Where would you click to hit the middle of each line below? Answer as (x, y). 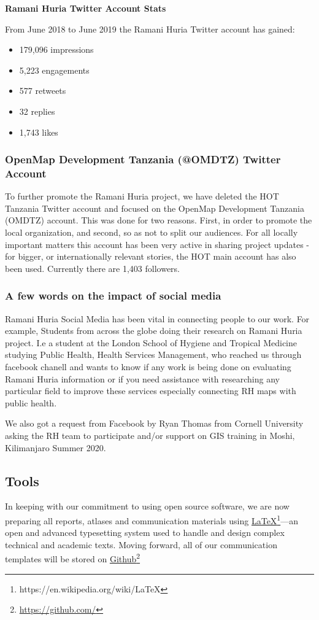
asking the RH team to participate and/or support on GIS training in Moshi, (150, 436)
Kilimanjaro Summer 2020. (56, 447)
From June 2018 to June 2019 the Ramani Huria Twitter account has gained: (150, 29)
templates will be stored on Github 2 (73, 558)
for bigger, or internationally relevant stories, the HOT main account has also (151, 256)
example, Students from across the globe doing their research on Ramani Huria (154, 331)
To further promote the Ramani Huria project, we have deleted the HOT (142, 196)
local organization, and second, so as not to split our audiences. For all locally (152, 232)
